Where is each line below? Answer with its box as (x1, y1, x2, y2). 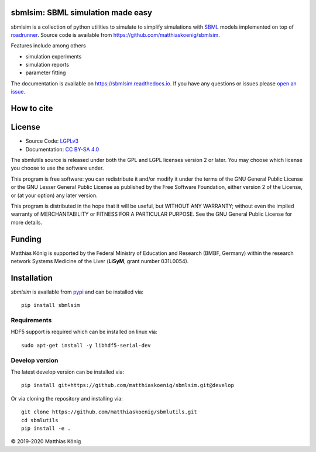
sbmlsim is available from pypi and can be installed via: (11, 288, 143, 295)
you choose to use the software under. (11, 164, 104, 172)
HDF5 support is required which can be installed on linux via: (11, 328, 157, 336)
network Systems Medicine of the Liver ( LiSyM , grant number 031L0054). (11, 257, 189, 264)
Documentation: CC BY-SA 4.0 (25, 146, 99, 153)
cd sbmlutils (21, 417, 59, 423)
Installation (11, 272, 53, 283)
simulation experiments (25, 53, 82, 60)
